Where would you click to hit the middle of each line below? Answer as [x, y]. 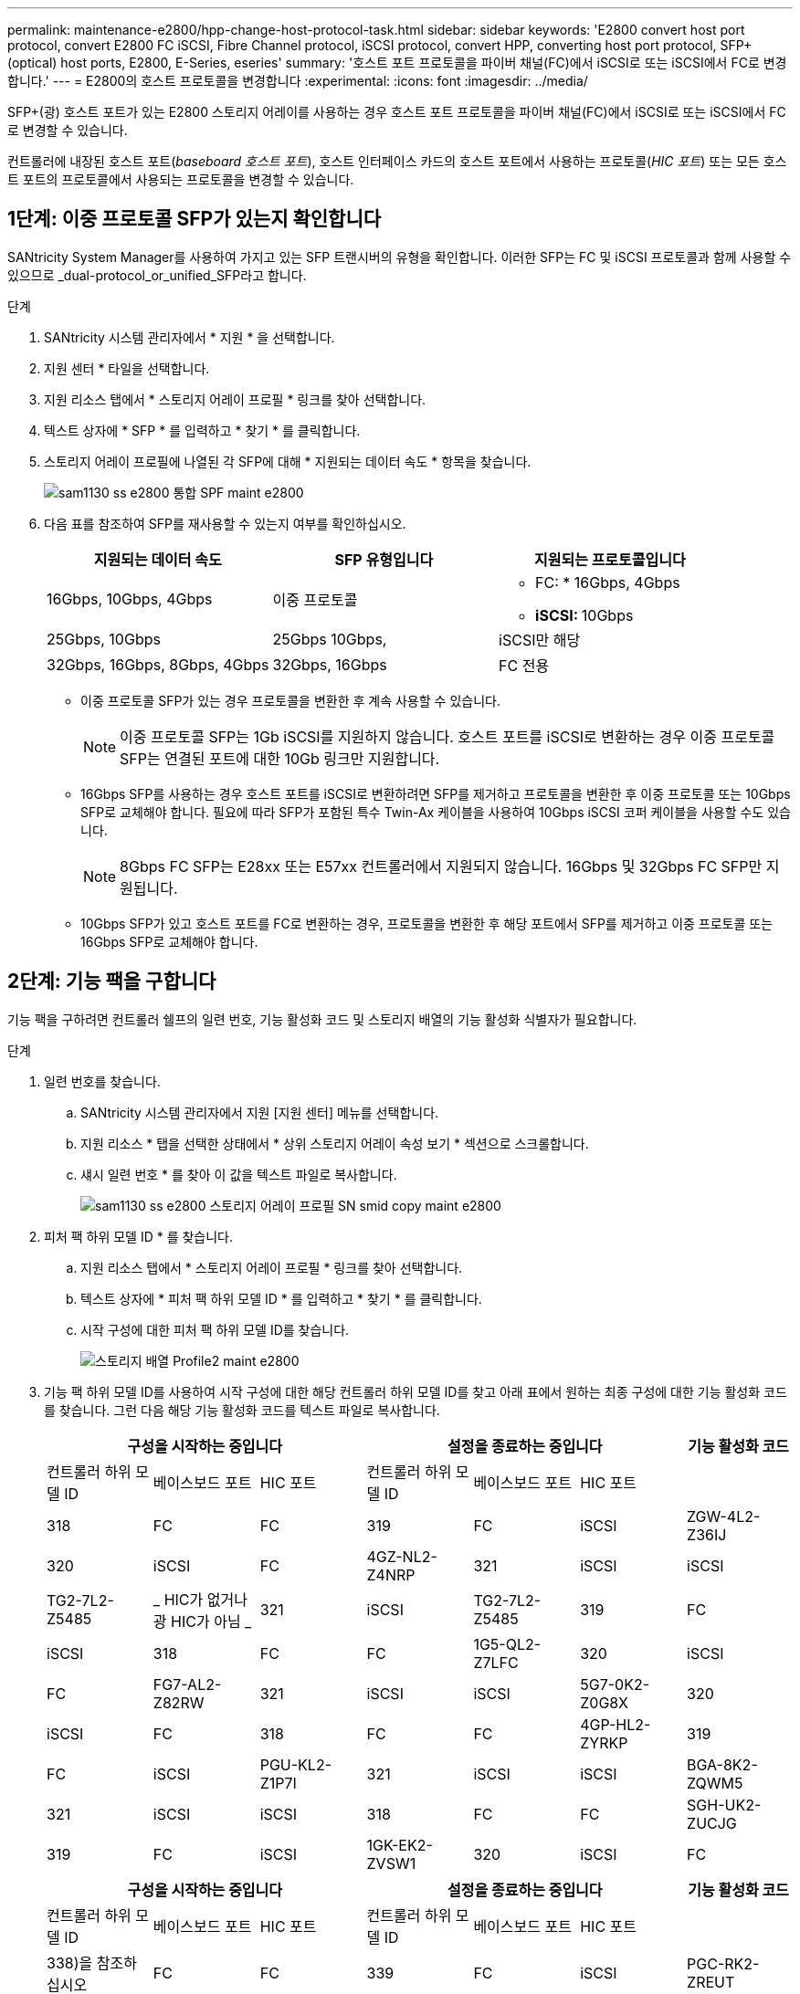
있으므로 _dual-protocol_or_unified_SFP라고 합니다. [157, 275]
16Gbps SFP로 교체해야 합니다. [169, 941]
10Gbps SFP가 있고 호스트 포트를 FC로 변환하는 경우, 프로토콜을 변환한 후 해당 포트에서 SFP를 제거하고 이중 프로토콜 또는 [427, 923]
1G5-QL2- [507, 1644]
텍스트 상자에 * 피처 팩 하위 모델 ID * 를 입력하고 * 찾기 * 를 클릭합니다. [281, 1298]
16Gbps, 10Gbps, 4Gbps [130, 598]
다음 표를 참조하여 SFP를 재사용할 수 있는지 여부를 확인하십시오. [225, 523]
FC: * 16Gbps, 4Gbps [608, 582]
